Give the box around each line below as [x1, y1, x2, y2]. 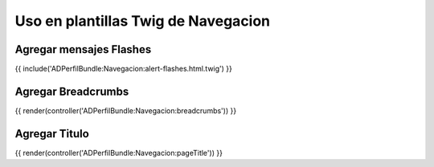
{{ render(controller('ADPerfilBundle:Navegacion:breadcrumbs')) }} [14, 105, 237, 116]
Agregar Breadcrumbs [14, 84, 129, 98]
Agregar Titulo [14, 127, 90, 141]
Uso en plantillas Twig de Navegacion [14, 12, 271, 30]
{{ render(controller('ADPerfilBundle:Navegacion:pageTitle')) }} [14, 148, 223, 157]
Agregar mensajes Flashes [14, 43, 152, 56]
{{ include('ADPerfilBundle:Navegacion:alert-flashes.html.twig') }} [14, 64, 233, 74]
